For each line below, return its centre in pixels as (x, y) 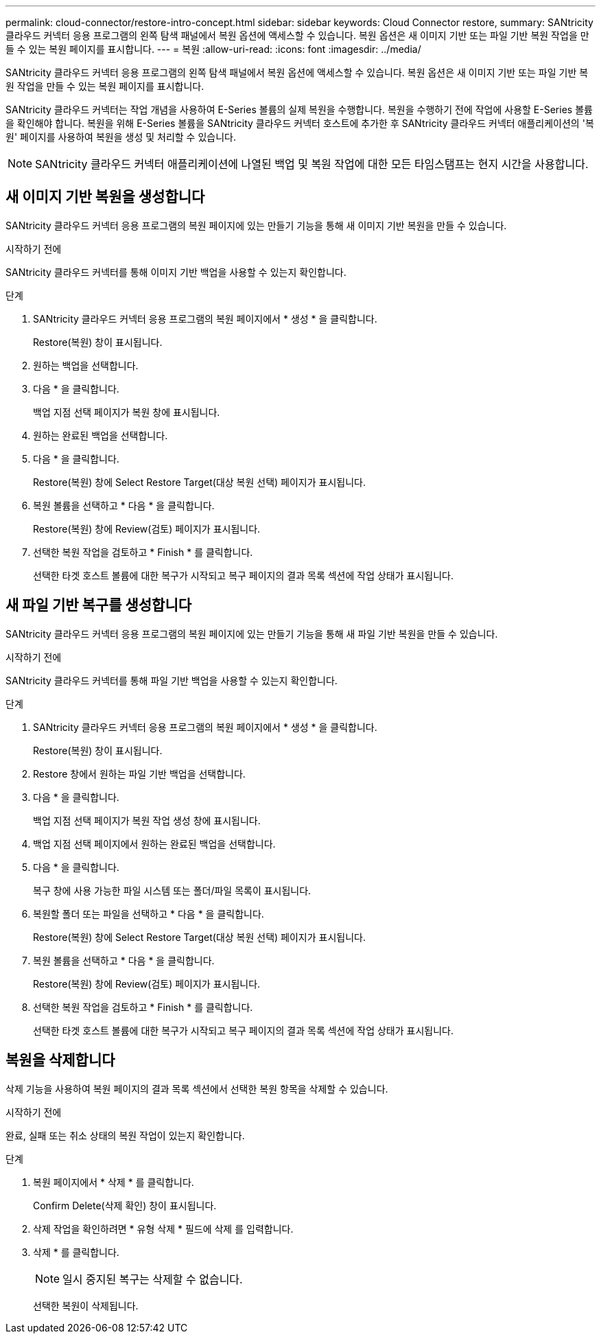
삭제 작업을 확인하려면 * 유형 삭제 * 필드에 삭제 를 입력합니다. (163, 1229)
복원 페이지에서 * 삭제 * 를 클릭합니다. (114, 1182)
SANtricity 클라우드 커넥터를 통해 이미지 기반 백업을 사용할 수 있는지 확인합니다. (176, 272)
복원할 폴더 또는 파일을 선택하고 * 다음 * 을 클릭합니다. (149, 913)
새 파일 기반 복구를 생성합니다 (99, 605)
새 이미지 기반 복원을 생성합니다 (105, 197)
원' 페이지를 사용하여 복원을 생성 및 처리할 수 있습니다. (121, 137)
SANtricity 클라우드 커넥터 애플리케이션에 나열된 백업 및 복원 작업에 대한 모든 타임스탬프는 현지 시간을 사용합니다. (312, 164)
